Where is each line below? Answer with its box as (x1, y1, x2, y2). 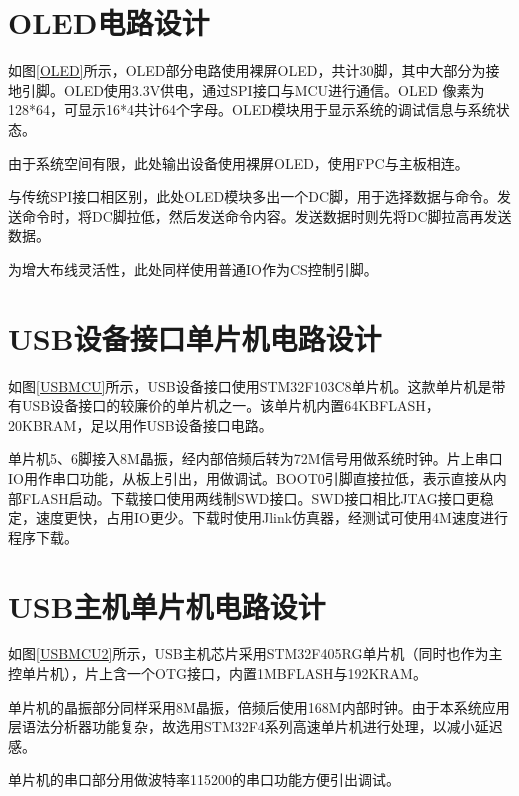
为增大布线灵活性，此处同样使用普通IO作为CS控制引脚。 (8, 258, 378, 279)
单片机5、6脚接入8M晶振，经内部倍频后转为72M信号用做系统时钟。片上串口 (8, 448, 503, 469)
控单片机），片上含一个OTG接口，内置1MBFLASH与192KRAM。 (8, 663, 427, 684)
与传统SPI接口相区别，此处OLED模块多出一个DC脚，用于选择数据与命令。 (8, 186, 498, 207)
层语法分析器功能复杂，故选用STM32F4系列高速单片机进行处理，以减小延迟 (8, 716, 503, 737)
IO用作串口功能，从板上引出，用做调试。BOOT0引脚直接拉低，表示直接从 (8, 467, 493, 488)
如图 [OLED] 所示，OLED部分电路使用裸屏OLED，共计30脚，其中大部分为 (8, 60, 486, 81)
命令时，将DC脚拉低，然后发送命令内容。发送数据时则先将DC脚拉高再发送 (21, 205, 512, 226)
